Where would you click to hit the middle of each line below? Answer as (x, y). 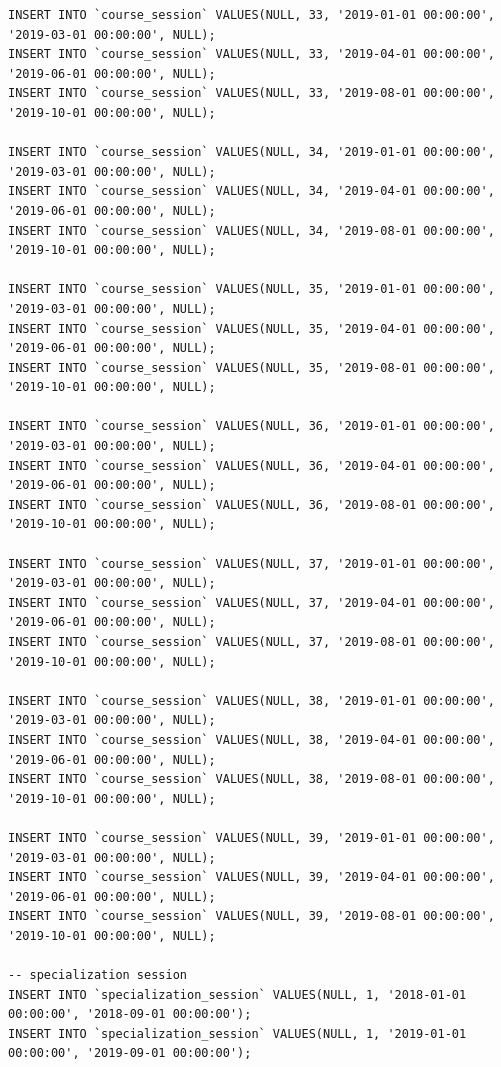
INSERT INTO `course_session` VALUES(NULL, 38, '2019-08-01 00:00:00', (251, 779)
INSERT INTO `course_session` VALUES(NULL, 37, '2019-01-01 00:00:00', (251, 563)
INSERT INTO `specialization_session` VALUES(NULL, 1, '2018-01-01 (237, 994)
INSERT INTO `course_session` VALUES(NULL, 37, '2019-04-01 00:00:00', (251, 602)
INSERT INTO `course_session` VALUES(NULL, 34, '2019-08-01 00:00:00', (251, 230)
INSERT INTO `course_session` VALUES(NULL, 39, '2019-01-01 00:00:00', (251, 837)
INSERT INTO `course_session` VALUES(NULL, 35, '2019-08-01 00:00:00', (251, 367)
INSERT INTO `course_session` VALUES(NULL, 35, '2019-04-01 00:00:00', (251, 328)
